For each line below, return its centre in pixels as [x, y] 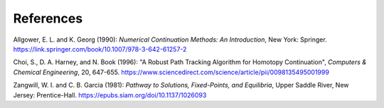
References [48, 18]
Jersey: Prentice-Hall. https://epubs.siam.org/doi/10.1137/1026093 [110, 95]
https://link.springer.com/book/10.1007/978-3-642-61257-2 [100, 49]
